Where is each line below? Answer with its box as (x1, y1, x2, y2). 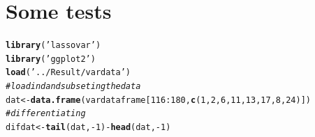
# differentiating (6, 108, 86, 119)
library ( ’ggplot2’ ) (6, 54, 96, 64)
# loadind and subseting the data (6, 81, 141, 92)
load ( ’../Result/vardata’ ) (6, 67, 131, 78)
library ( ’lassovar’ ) (6, 40, 101, 51)
